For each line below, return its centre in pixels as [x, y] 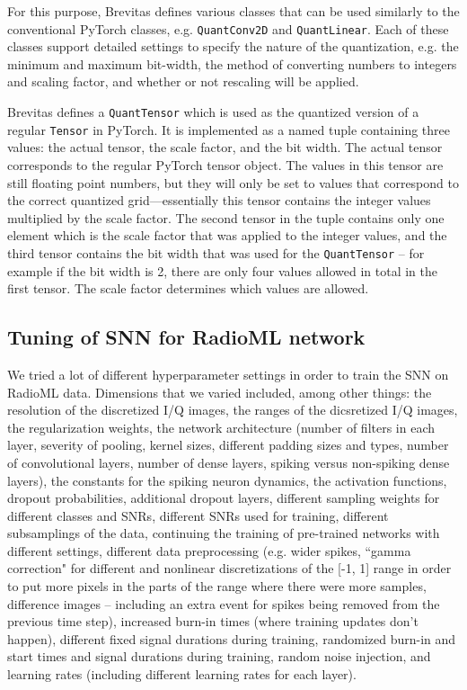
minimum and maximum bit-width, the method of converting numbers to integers [232, 63]
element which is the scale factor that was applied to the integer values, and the [227, 235]
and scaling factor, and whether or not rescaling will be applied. [183, 81]
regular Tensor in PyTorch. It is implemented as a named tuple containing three [229, 129]
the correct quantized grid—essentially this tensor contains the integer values [219, 200]
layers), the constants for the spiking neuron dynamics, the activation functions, [227, 480]
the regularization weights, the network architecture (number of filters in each [221, 427]
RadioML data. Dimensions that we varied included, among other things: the [220, 392]
